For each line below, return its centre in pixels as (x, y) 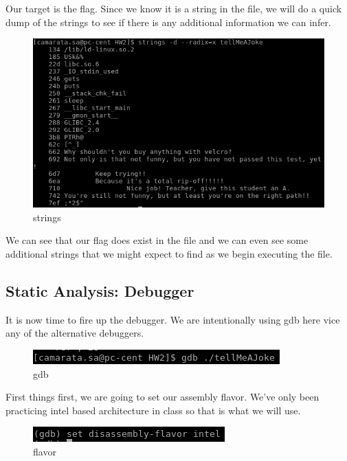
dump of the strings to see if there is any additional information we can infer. (168, 22)
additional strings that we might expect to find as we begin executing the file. (169, 254)
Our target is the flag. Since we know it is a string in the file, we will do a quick (174, 8)
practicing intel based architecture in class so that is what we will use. (153, 410)
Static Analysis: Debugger (100, 290)
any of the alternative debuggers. (75, 333)
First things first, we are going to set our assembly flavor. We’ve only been (163, 397)
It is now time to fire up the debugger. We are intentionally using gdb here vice (173, 319)
